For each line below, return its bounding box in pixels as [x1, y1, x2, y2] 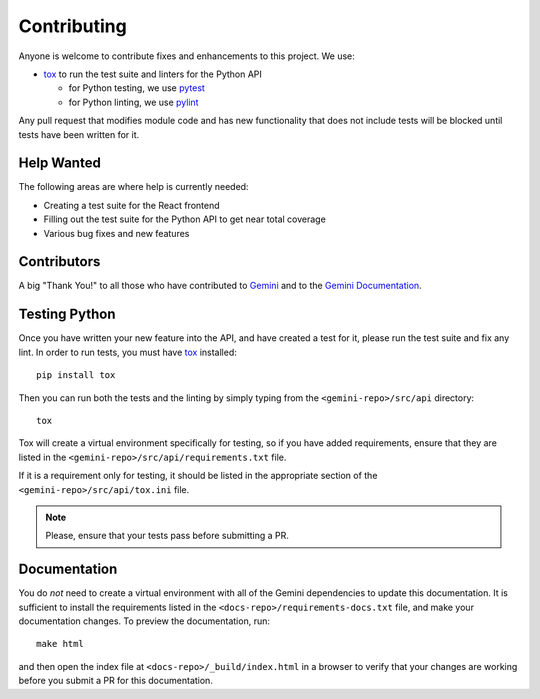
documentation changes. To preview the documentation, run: [18, 615, 270, 627]
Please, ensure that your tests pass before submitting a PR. [45, 530, 290, 542]
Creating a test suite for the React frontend [43, 199, 220, 211]
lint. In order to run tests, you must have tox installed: [18, 346, 237, 358]
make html [36, 638, 84, 650]
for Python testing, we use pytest [68, 82, 205, 94]
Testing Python [18, 306, 116, 323]
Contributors [18, 253, 101, 270]
